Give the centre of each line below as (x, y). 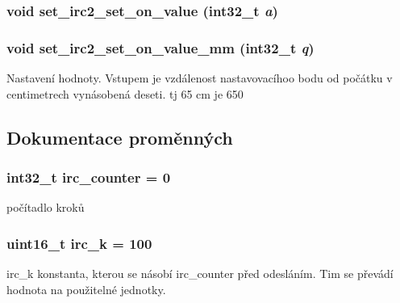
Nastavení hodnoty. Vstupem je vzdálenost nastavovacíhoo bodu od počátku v (200, 78)
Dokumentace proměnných (120, 137)
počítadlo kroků (46, 207)
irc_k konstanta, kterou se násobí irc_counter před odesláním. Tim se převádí (200, 274)
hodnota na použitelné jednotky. (86, 289)
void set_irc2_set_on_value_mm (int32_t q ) (160, 47)
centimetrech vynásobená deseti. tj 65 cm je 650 (125, 93)
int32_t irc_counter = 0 (89, 177)
